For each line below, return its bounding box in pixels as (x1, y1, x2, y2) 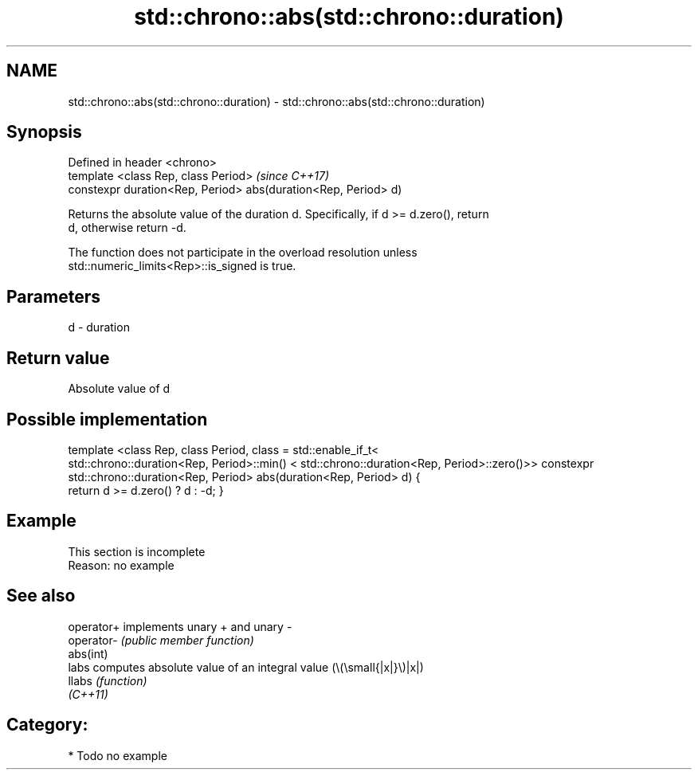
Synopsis (6, 122, 82, 143)
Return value (6, 347, 110, 368)
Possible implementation (6, 409, 208, 429)
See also (6, 586, 76, 606)
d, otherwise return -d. (68, 221, 186, 235)
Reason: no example (68, 558, 174, 572)
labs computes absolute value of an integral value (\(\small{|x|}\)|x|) (68, 660, 424, 674)
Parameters (6, 286, 100, 307)
